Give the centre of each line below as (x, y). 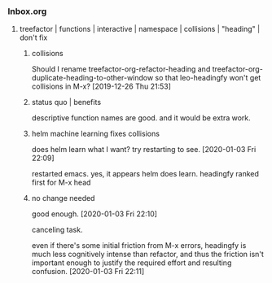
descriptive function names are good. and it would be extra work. (141, 118)
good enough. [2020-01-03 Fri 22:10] (94, 214)
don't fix (33, 37)
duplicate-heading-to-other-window (92, 78)
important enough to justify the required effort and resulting (132, 263)
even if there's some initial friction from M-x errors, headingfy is (139, 246)
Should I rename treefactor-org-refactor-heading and (121, 69)
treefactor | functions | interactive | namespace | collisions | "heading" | (140, 29)
